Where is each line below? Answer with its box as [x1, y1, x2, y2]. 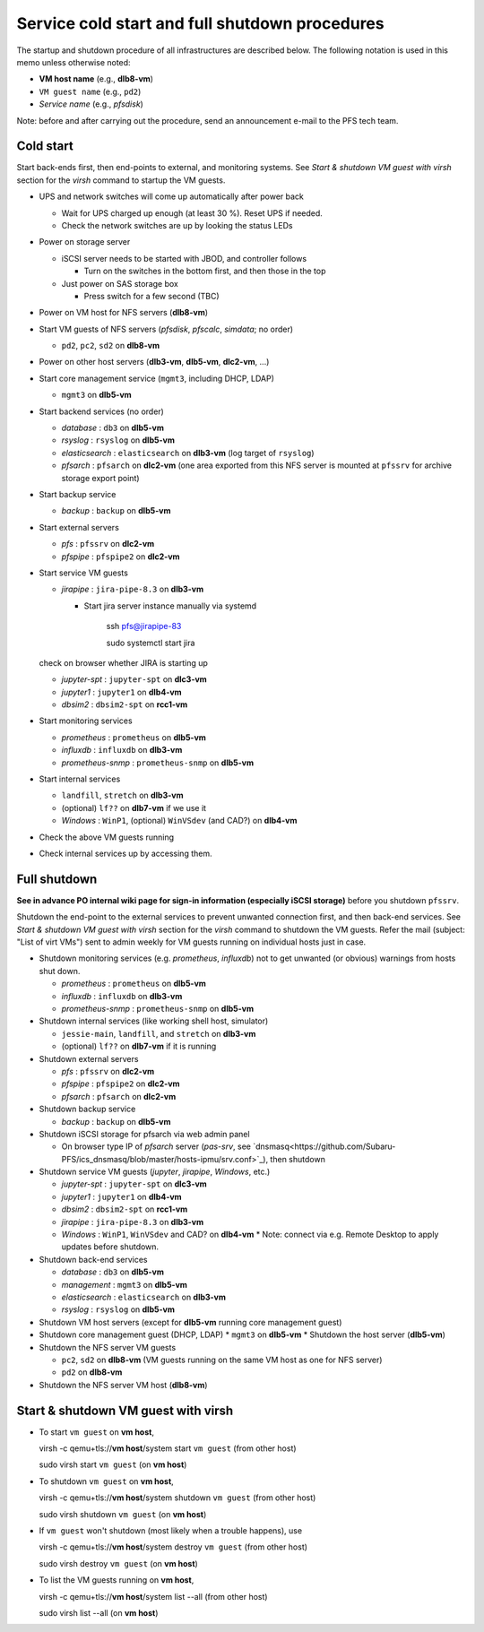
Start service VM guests [39, 567, 129, 578]
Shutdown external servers [39, 1053, 139, 1064]
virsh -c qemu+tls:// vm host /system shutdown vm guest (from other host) [39, 1492, 316, 1503]
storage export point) [61, 472, 140, 483]
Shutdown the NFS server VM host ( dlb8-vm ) [39, 1379, 208, 1390]
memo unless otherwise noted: [16, 56, 131, 67]
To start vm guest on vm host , [39, 1426, 154, 1438]
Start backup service [39, 489, 117, 499]
